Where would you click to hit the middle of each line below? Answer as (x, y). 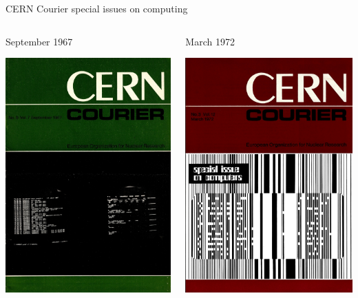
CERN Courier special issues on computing (97, 8)
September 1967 (39, 41)
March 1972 (210, 41)
